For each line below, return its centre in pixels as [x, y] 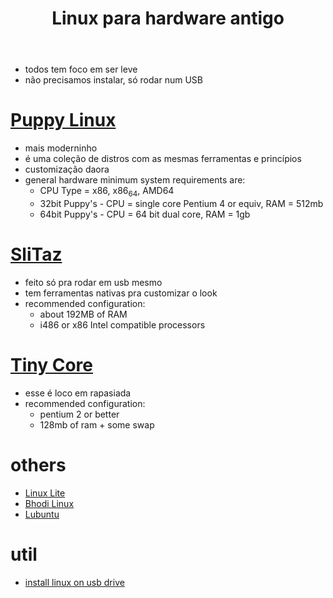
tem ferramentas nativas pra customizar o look [121, 293]
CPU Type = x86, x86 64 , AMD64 [107, 192]
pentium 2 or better [79, 414]
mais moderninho [61, 148]
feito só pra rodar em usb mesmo [93, 282]
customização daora [67, 169]
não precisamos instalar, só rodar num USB [113, 80]
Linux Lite [45, 493]
